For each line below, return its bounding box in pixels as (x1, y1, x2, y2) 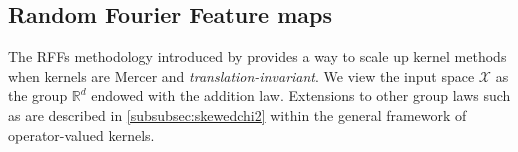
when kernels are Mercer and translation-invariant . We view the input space (8, 65, 475, 86)
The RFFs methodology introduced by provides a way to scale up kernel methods (8, 46, 507, 67)
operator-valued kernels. (8, 124, 155, 145)
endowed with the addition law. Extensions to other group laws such (91, 85, 511, 106)
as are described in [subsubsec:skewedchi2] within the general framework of (8, 104, 467, 125)
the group (8, 85, 68, 106)
